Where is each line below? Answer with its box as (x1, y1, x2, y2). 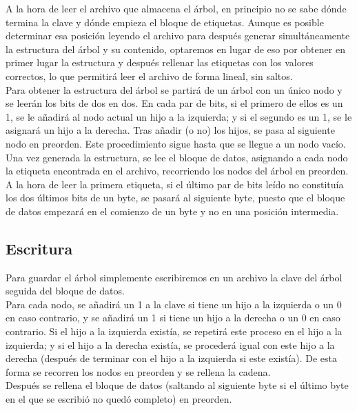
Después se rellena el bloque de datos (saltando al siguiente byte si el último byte (6, 378, 349, 392)
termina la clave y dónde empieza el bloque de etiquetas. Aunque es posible (6, 14, 324, 29)
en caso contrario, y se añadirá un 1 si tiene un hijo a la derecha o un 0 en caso (6, 310, 340, 325)
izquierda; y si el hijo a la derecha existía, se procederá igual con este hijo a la (6, 337, 335, 352)
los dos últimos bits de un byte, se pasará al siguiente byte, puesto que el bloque (6, 190, 345, 205)
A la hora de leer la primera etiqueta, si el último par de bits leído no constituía (6, 177, 344, 191)
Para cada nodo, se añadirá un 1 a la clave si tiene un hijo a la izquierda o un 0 (6, 297, 342, 311)
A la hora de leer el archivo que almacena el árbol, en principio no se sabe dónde (6, 1, 347, 15)
